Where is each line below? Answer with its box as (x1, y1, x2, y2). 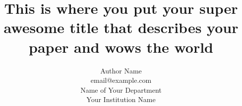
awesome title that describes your (3, 17, 239, 37)
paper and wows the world (29, 36, 213, 57)
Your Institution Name (86, 94, 156, 105)
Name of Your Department (80, 84, 162, 95)
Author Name (100, 65, 142, 75)
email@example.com (90, 75, 152, 85)
